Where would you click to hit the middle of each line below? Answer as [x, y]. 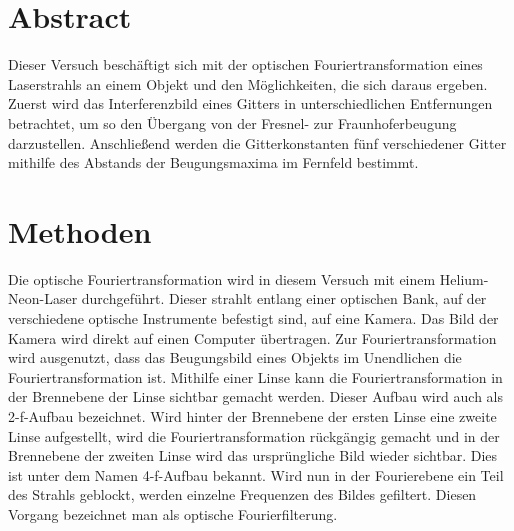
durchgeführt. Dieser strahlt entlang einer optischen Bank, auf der [284, 298]
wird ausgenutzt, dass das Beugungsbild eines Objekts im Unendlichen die [235, 357]
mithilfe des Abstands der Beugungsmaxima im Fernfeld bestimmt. [213, 162]
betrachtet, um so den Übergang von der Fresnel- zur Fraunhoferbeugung [232, 122]
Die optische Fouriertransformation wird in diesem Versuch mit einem [222, 278]
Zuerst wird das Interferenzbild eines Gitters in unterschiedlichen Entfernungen [250, 103]
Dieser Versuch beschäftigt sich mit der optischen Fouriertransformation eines [245, 64]
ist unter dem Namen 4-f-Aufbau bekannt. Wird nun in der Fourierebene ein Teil [256, 474]
